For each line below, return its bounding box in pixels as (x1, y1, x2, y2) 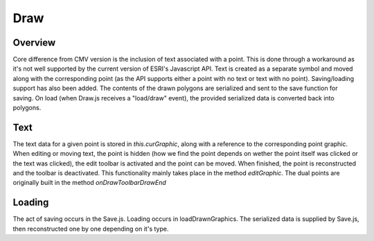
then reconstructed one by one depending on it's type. (12, 224, 169, 233)
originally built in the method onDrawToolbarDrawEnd (12, 179, 166, 187)
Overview (12, 37, 56, 48)
